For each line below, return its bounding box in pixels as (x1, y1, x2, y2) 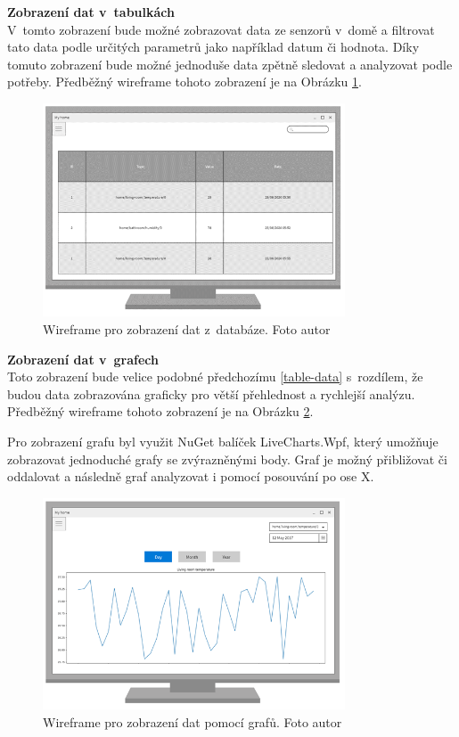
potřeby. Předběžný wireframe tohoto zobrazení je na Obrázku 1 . (7, 72, 362, 91)
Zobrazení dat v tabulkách (7, 3, 175, 20)
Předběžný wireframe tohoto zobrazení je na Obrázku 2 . (7, 402, 314, 421)
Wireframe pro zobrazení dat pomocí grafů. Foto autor (43, 713, 342, 731)
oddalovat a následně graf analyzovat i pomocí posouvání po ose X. (7, 467, 374, 486)
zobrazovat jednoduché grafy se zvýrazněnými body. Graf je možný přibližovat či (7, 449, 447, 468)
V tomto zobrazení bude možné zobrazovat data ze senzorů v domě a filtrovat (7, 20, 435, 38)
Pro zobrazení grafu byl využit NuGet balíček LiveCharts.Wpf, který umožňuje (7, 431, 439, 450)
